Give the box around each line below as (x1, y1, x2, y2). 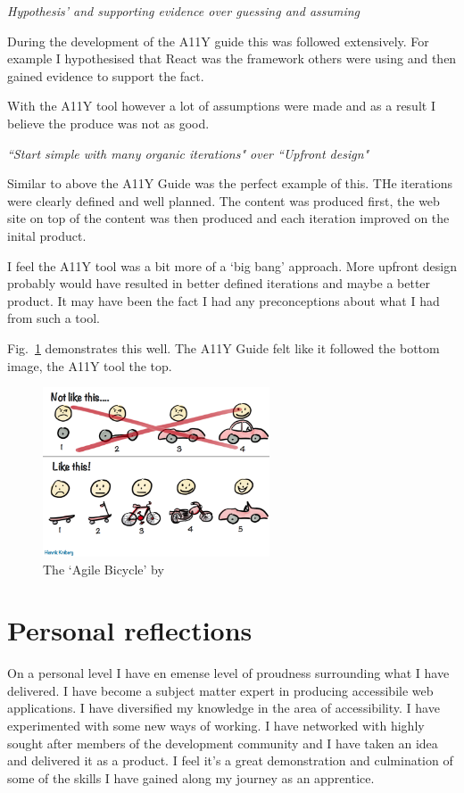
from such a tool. (7, 309, 100, 327)
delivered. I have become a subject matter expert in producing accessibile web (7, 681, 434, 699)
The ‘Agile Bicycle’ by (43, 559, 164, 578)
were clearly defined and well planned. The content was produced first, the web (7, 191, 440, 210)
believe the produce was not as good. (7, 113, 210, 132)
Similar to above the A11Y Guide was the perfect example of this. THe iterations (7, 174, 452, 193)
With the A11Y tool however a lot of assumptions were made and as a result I (7, 96, 435, 115)
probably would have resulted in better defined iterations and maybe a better (7, 274, 431, 293)
